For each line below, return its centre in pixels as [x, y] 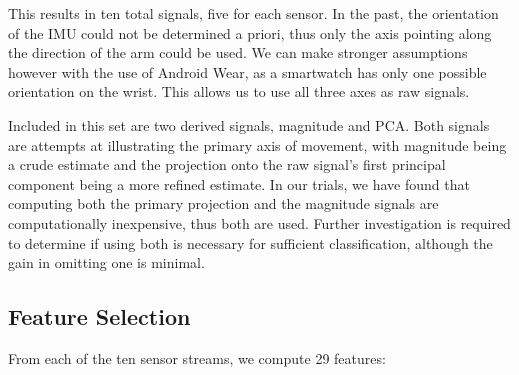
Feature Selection [99, 316]
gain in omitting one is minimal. [106, 262]
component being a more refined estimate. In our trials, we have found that [239, 183]
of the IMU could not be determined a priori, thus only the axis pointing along [250, 32]
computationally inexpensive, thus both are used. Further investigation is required [259, 222]
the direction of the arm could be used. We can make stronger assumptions [238, 52]
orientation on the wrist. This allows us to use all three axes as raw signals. [239, 91]
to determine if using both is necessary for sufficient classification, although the [250, 242]
